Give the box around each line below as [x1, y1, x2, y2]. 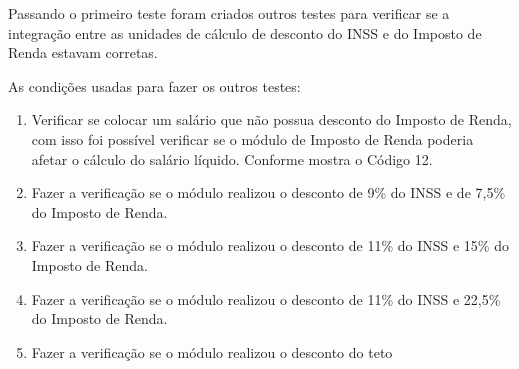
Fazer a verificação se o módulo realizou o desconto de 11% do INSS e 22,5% [31, 288, 501, 309]
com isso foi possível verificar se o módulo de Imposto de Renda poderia [31, 128, 474, 149]
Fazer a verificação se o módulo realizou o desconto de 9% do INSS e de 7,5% [31, 182, 506, 203]
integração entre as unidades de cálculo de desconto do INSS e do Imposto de [8, 22, 482, 43]
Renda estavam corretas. [8, 42, 158, 63]
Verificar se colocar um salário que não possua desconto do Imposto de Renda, [31, 109, 512, 130]
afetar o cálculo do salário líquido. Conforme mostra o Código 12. [31, 148, 433, 169]
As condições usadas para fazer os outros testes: [8, 75, 301, 96]
